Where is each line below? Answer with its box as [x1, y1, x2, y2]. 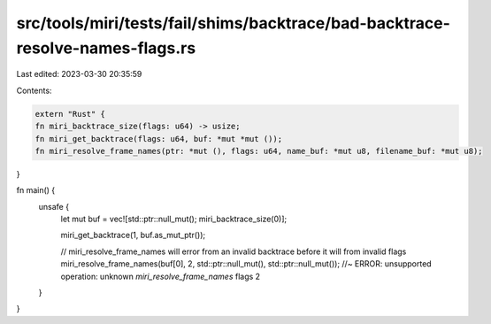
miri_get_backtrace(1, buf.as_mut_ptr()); [60, 230, 206, 241]
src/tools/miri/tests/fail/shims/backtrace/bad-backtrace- [16, 13, 451, 33]
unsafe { [38, 201, 70, 212]
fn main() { [16, 185, 56, 196]
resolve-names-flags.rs [16, 38, 196, 58]
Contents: [16, 85, 52, 96]
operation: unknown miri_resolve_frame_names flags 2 [60, 271, 261, 282]
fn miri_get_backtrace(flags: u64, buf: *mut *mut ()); [35, 134, 283, 143]
